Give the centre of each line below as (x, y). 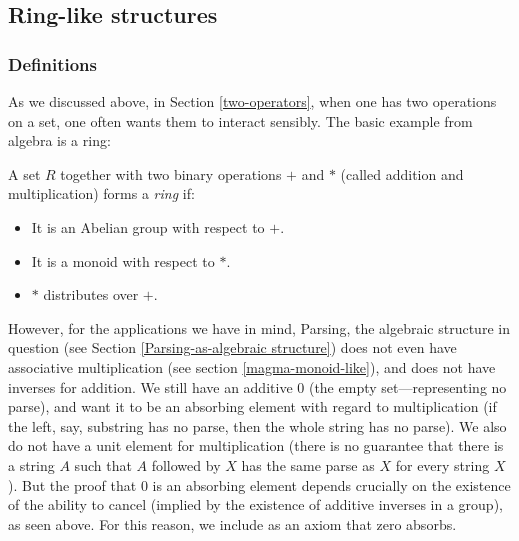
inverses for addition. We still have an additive (150, 386)
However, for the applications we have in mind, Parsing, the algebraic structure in (259, 327)
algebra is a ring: (59, 140)
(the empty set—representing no (407, 386)
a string (31, 464)
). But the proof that (72, 484)
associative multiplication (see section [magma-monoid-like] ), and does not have (252, 366)
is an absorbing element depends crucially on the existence (331, 484)
